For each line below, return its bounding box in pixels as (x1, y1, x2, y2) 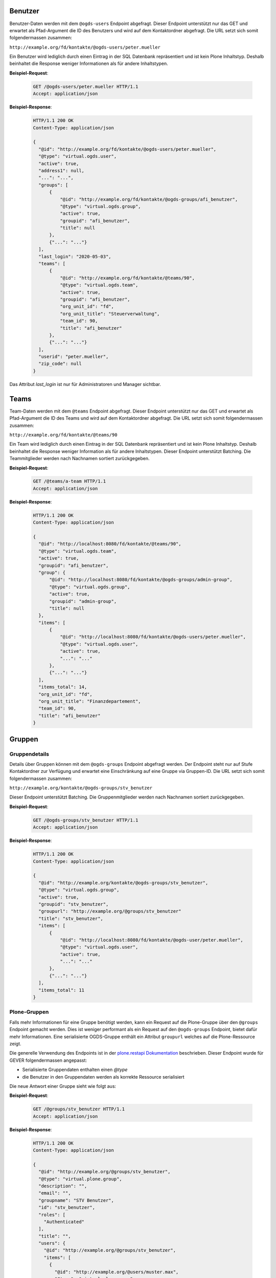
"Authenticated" (43, 1219, 84, 1224)
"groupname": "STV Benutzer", (38, 1197, 114, 1203)
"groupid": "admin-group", (49, 598, 117, 604)
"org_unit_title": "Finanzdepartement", (38, 698, 141, 704)
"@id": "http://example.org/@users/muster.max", (54, 1269, 179, 1275)
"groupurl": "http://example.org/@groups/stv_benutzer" (38, 908, 181, 915)
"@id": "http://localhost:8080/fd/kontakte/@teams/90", (38, 541, 181, 547)
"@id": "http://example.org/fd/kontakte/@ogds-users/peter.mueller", (38, 146, 217, 152)
